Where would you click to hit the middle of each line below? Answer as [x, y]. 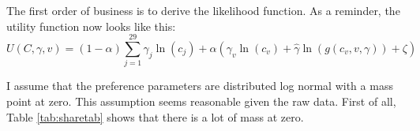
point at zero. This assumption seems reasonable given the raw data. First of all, [201, 101]
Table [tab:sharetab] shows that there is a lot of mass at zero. [155, 116]
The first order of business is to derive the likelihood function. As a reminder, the [203, 10]
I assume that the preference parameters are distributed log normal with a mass [200, 86]
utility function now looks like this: [91, 26]
